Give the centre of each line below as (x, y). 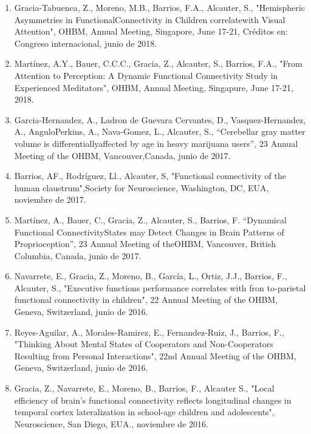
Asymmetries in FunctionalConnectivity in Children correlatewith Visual (150, 19)
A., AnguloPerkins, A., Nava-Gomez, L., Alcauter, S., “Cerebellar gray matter (160, 131)
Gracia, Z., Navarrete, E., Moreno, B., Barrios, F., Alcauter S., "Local (144, 388)
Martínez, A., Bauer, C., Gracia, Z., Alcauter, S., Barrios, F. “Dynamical (150, 219)
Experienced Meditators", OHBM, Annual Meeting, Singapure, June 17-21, (154, 87)
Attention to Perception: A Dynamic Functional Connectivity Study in (146, 75)
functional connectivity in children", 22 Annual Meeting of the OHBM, (146, 300)
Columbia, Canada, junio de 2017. (78, 255)
